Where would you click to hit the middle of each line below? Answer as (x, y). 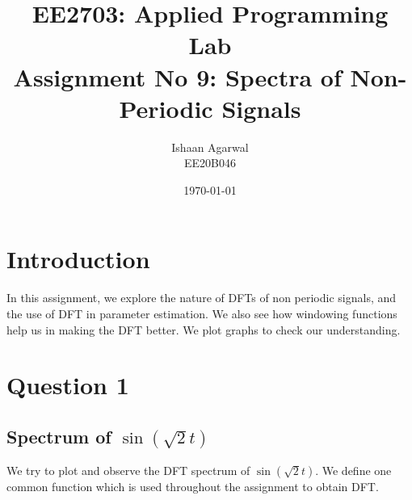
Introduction (78, 259)
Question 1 (68, 385)
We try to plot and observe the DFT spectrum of (128, 471)
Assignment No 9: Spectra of (177, 76)
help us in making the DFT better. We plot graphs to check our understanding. (204, 329)
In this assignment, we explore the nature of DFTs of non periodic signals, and (202, 298)
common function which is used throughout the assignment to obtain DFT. (193, 487)
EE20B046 (210, 163)
